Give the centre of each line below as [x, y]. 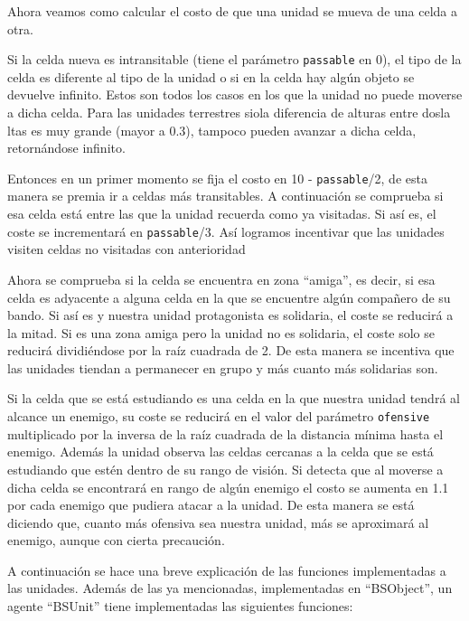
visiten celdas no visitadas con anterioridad [127, 249]
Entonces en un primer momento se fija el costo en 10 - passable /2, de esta [217, 178]
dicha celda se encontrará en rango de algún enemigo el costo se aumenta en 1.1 [228, 487]
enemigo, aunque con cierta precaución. [116, 540]
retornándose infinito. [66, 148]
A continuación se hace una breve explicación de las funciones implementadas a [227, 570]
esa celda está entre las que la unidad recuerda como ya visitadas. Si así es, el [222, 214]
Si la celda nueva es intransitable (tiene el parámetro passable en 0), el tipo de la [234, 59]
